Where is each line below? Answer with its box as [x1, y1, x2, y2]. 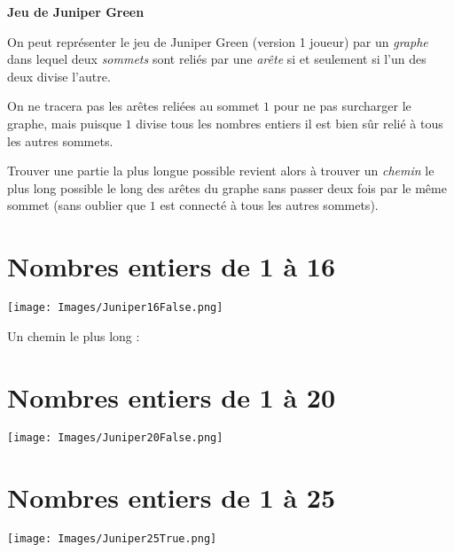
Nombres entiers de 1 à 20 [7, 378, 336, 415]
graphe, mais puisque [7, 113, 121, 132]
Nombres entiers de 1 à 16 [7, 248, 336, 284]
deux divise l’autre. [7, 66, 111, 85]
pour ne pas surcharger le [273, 97, 411, 115]
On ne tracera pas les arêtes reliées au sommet [7, 97, 260, 115]
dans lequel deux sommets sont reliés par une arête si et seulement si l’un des [7, 50, 427, 68]
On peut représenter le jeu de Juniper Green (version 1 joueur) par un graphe [7, 32, 428, 51]
